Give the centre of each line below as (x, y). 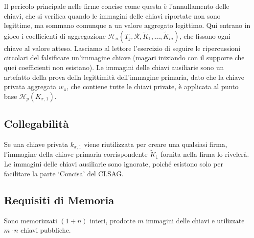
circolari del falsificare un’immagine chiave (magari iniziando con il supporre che (124, 58)
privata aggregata (30, 86)
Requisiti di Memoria (59, 200)
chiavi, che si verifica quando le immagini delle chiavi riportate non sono (112, 15)
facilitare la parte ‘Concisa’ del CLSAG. (64, 173)
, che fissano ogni (205, 36)
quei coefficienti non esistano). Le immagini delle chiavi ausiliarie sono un (114, 67)
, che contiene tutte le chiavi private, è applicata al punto (153, 86)
